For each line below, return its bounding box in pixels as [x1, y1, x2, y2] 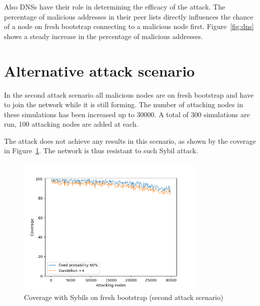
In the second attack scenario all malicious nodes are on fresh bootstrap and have [4, 89, 254, 100]
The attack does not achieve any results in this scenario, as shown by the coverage [4, 135, 256, 146]
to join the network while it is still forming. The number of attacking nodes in [4, 99, 243, 110]
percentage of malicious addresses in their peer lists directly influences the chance [4, 11, 253, 22]
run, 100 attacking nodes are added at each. [4, 119, 138, 129]
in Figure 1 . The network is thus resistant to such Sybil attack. [4, 145, 198, 156]
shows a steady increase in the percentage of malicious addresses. [4, 31, 203, 41]
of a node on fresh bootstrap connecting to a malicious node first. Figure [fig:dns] [4, 21, 254, 32]
